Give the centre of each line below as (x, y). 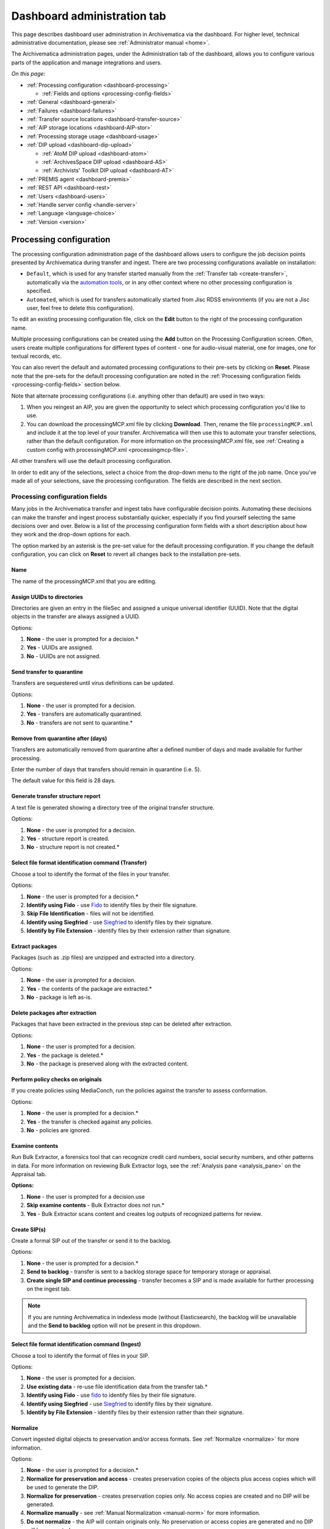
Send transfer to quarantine (47, 672)
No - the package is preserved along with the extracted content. (108, 1064)
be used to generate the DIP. (63, 1487)
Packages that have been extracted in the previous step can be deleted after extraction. (122, 1024)
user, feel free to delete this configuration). (80, 308)
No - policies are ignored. (59, 1130)
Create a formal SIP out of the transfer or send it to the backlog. (91, 1241)
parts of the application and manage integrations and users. (86, 62)
